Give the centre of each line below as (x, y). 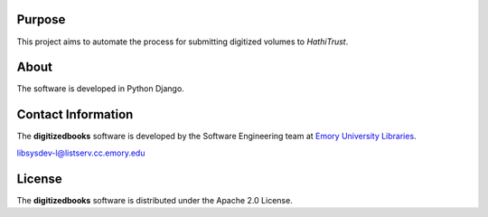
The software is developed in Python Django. (100, 89)
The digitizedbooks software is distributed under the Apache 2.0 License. (155, 200)
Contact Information (75, 114)
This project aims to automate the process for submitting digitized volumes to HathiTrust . (183, 42)
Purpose (41, 19)
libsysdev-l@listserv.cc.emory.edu (81, 153)
